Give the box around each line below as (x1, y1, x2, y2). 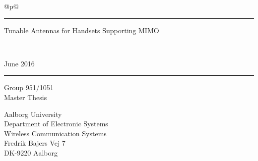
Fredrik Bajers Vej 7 (4, 138, 65, 148)
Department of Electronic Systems (4, 118, 108, 129)
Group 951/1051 (4, 82, 54, 93)
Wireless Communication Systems (4, 128, 107, 138)
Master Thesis (4, 92, 47, 102)
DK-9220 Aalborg (4, 147, 58, 158)
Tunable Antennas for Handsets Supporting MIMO (4, 25, 159, 35)
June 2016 (4, 58, 35, 68)
